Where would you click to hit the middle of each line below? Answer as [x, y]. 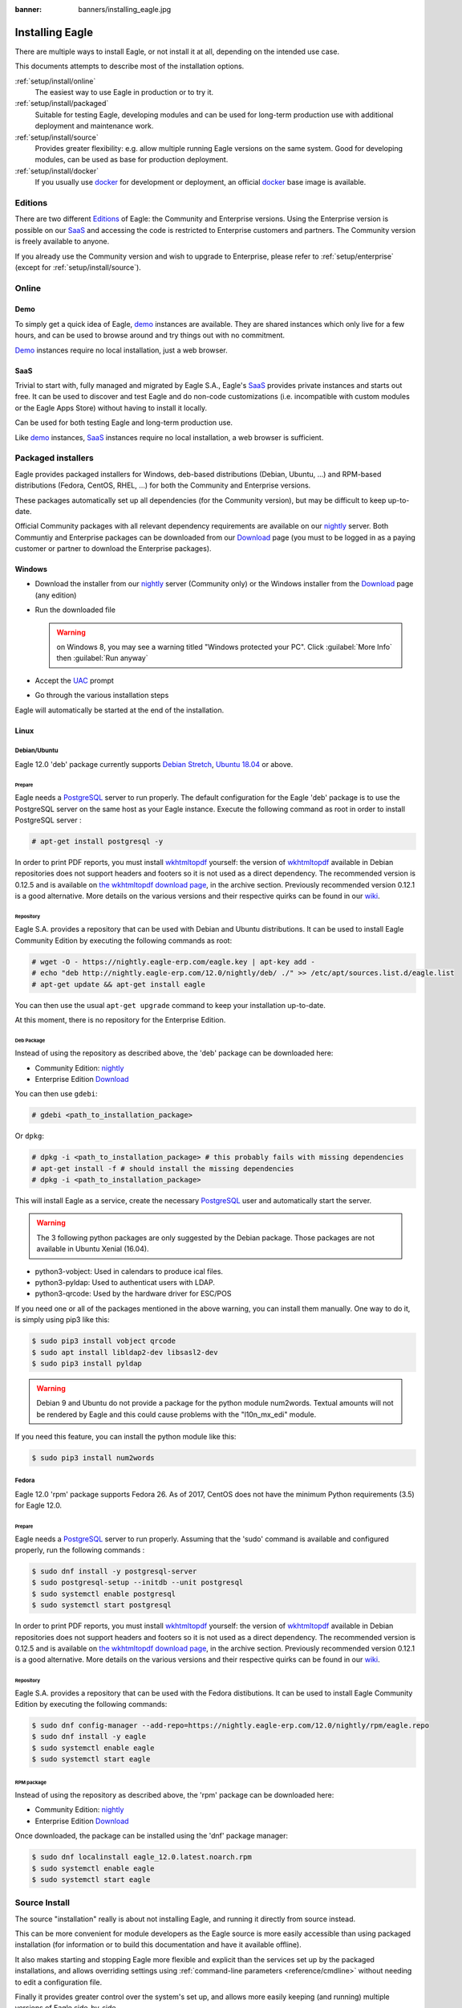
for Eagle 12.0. [38, 1505]
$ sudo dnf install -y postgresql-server [114, 1571]
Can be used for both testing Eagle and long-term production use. [124, 422]
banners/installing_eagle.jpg [125, 9]
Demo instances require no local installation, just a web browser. [121, 350]
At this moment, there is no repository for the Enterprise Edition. [120, 1019]
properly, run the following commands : [80, 1550]
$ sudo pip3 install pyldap [87, 1363]
